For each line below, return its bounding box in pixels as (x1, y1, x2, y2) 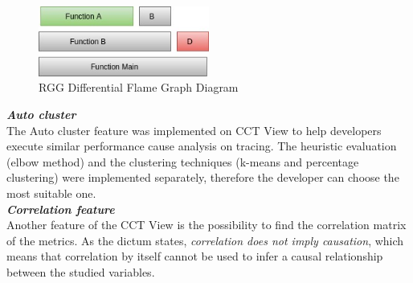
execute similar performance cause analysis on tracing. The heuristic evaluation (6, 137, 397, 154)
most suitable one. (6, 184, 96, 201)
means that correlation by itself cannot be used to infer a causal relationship (6, 248, 383, 265)
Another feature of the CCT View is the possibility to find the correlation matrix (6, 216, 407, 233)
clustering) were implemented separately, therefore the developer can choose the (6, 169, 399, 186)
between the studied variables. (6, 263, 155, 280)
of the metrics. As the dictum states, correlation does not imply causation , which (6, 232, 404, 248)
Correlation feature (6, 200, 115, 217)
